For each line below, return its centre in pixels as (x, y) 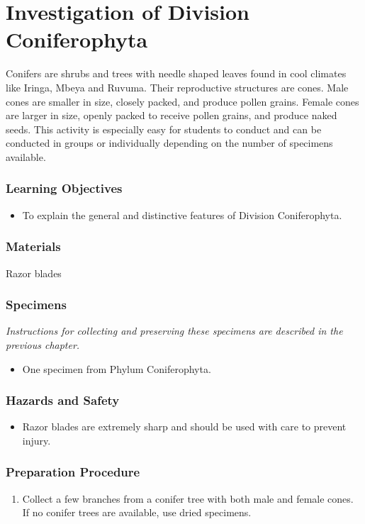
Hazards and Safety (63, 400)
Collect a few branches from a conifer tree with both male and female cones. (188, 498)
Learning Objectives (64, 188)
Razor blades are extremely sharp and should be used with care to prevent (184, 427)
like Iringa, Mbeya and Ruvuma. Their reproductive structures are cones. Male (177, 87)
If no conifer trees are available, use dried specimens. (137, 512)
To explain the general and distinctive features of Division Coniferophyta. (182, 214)
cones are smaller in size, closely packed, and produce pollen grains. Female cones (182, 101)
